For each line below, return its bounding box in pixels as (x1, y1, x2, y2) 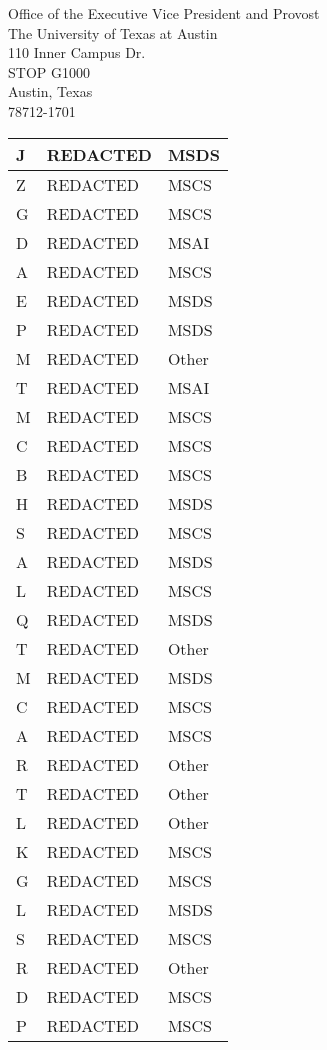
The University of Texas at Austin (8, 22, 218, 43)
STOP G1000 (8, 61, 90, 82)
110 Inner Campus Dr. (8, 42, 146, 63)
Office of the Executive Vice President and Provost (8, 3, 320, 23)
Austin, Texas (8, 81, 93, 102)
